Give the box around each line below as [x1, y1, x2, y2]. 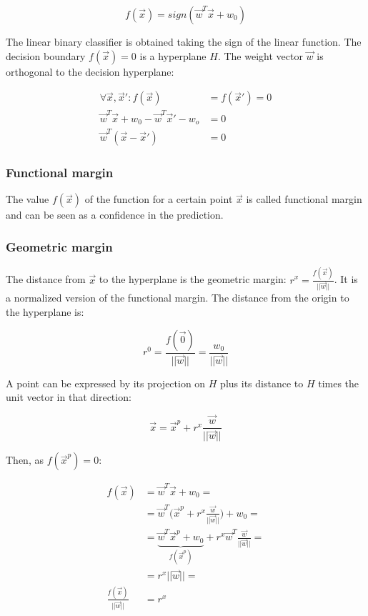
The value [6, 192, 49, 207]
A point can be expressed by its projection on [6, 375, 206, 390]
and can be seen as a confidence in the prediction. [6, 207, 224, 222]
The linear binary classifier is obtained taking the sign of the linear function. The [6, 34, 362, 49]
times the [318, 375, 359, 390]
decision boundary [6, 48, 86, 63]
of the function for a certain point [84, 192, 233, 207]
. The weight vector [217, 48, 303, 63]
